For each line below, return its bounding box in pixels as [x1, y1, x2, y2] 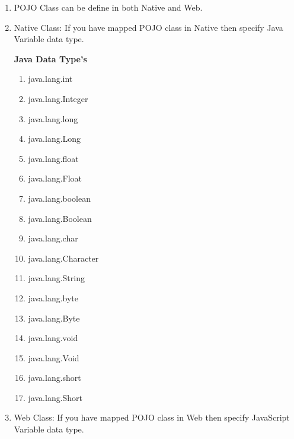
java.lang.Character [28, 252, 99, 264]
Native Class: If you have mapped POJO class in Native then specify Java [14, 21, 283, 33]
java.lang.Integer [28, 92, 88, 104]
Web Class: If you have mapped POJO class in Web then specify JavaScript [14, 411, 290, 424]
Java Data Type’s [14, 52, 87, 65]
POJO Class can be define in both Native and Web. [14, 1, 203, 13]
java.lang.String [28, 272, 85, 284]
